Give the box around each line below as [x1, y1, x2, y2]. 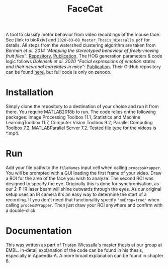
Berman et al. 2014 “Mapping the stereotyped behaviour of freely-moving [6, 47, 159, 53]
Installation [6, 87, 54, 98]
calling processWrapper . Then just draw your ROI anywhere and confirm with [6, 202, 163, 208]
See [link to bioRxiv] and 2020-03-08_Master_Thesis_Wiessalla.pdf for [6, 37, 150, 43]
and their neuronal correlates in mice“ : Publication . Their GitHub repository [6, 64, 161, 70]
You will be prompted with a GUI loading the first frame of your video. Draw [6, 170, 162, 176]
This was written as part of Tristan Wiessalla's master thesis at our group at [6, 242, 162, 248]
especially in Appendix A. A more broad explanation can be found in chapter [6, 253, 164, 258]
